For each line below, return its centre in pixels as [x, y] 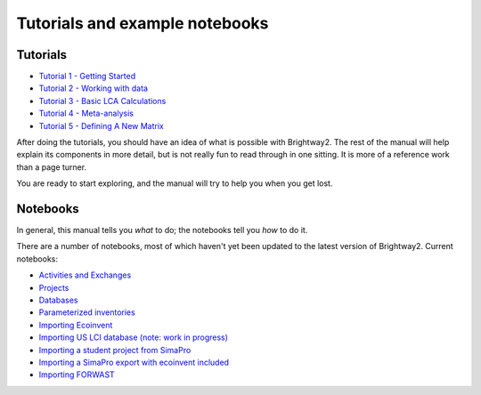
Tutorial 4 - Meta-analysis [86, 113]
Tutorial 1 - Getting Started [87, 77]
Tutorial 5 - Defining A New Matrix [101, 125]
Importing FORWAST [77, 375]
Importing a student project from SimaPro [115, 350]
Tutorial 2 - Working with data [94, 88]
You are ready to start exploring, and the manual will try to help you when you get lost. [175, 183]
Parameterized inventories [87, 312]
